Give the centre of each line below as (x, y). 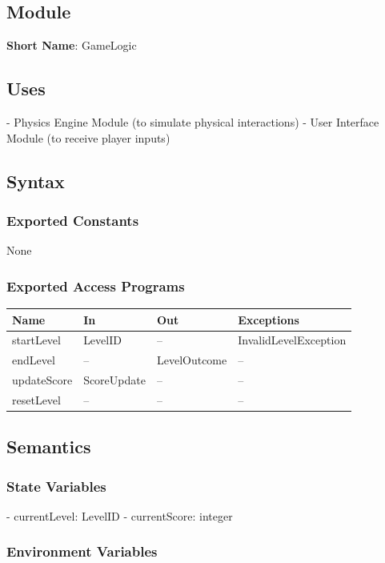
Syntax (36, 181)
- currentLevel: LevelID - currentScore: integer (120, 515)
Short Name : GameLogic (72, 45)
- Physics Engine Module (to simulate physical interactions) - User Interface (193, 122)
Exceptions (269, 319)
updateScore (42, 380)
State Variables (56, 486)
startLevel (36, 340)
